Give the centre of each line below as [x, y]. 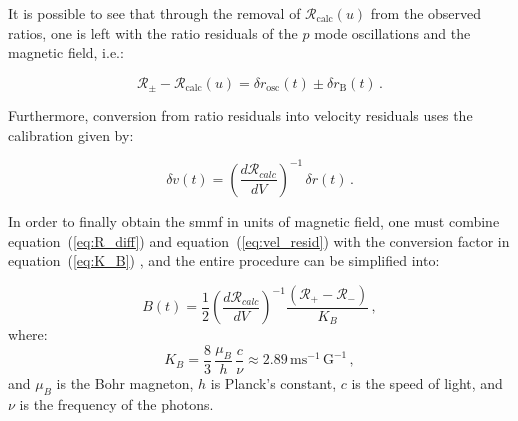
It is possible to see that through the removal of [154, 13]
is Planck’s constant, [273, 382]
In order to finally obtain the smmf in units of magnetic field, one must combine [254, 220]
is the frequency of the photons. [116, 403]
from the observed [426, 13]
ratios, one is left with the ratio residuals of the [153, 32]
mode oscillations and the [392, 32]
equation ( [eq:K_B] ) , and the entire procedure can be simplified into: [224, 260]
